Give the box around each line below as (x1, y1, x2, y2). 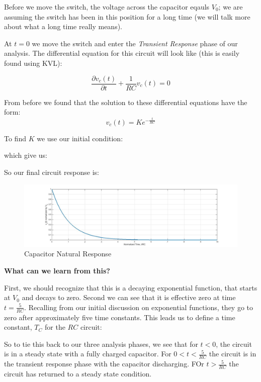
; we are (218, 2, 243, 12)
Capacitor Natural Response (24, 248, 112, 259)
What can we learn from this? (4, 265, 110, 275)
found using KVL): (4, 57, 62, 68)
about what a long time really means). (4, 21, 123, 32)
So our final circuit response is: (4, 166, 99, 177)
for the (45, 322, 65, 332)
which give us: (4, 150, 48, 160)
